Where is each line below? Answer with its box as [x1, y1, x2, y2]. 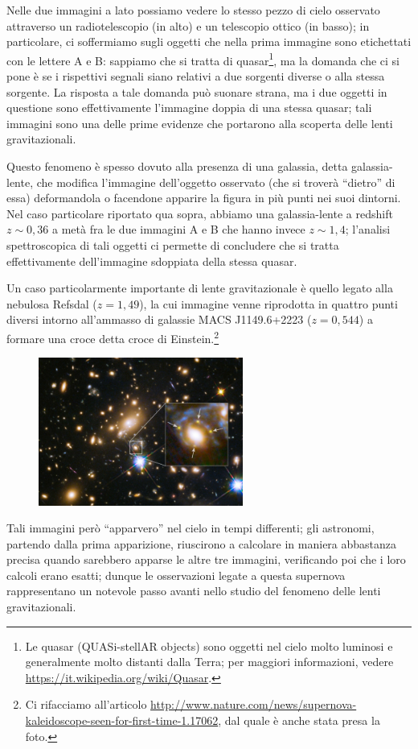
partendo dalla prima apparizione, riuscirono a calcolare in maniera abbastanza [6, 535, 397, 552]
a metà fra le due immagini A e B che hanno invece [51, 221, 305, 238]
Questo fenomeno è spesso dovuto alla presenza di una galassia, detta [6, 158, 348, 174]
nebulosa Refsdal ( [6, 295, 97, 312]
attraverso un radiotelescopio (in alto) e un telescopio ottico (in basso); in [6, 17, 370, 34]
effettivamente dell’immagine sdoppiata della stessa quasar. [6, 252, 297, 269]
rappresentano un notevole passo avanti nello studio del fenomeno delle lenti [6, 582, 381, 599]
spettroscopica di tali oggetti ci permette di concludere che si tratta [6, 236, 339, 253]
